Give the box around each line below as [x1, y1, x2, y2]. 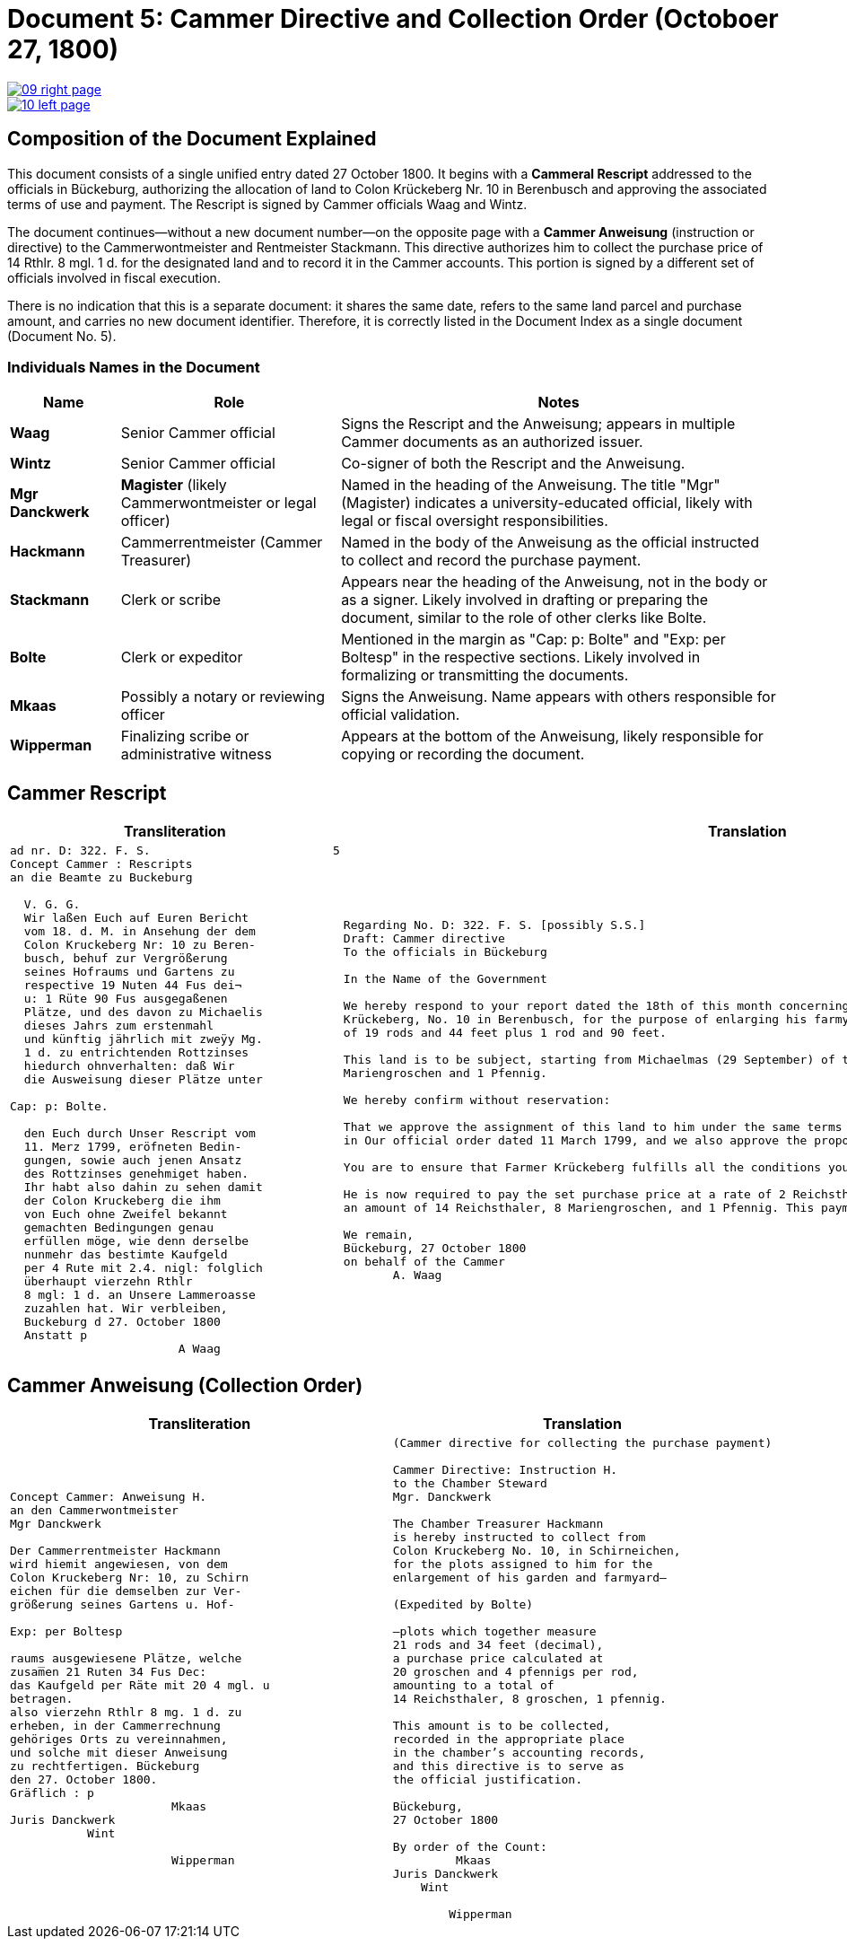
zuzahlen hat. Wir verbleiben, [23, 1302, 228, 1316]
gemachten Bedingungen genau [23, 1221, 214, 1235]
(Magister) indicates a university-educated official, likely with [341, 494, 753, 513]
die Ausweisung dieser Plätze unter [23, 1073, 263, 1087]
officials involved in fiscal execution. [7, 269, 221, 285]
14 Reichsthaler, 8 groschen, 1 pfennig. [392, 1692, 667, 1706]
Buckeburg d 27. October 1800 [23, 1315, 221, 1329]
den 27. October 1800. [10, 1773, 158, 1787]
